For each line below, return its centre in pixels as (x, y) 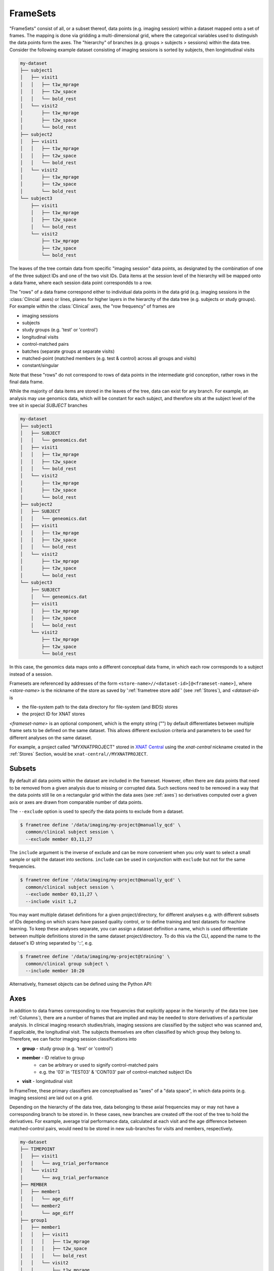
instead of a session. (31, 674)
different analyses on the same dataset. (51, 738)
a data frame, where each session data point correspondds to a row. (81, 283)
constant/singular (40, 366)
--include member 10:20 (55, 971)
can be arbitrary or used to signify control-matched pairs (99, 1065)
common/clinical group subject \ (67, 964)
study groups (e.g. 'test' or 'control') (60, 330)
